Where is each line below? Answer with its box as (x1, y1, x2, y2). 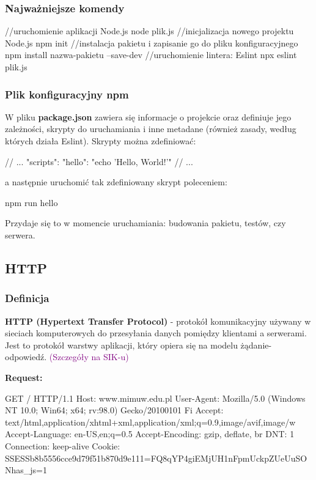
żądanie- (240, 338, 272, 351)
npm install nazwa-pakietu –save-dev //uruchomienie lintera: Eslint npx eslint (5, 48, 297, 61)
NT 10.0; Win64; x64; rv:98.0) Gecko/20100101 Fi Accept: (5, 404, 224, 416)
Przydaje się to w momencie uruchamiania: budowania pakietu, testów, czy (5, 216, 286, 229)
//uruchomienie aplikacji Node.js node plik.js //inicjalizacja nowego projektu (5, 24, 294, 37)
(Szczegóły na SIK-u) (49, 350, 129, 363)
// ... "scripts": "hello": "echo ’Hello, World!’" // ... (5, 155, 193, 168)
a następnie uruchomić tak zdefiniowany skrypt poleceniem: (5, 175, 227, 188)
